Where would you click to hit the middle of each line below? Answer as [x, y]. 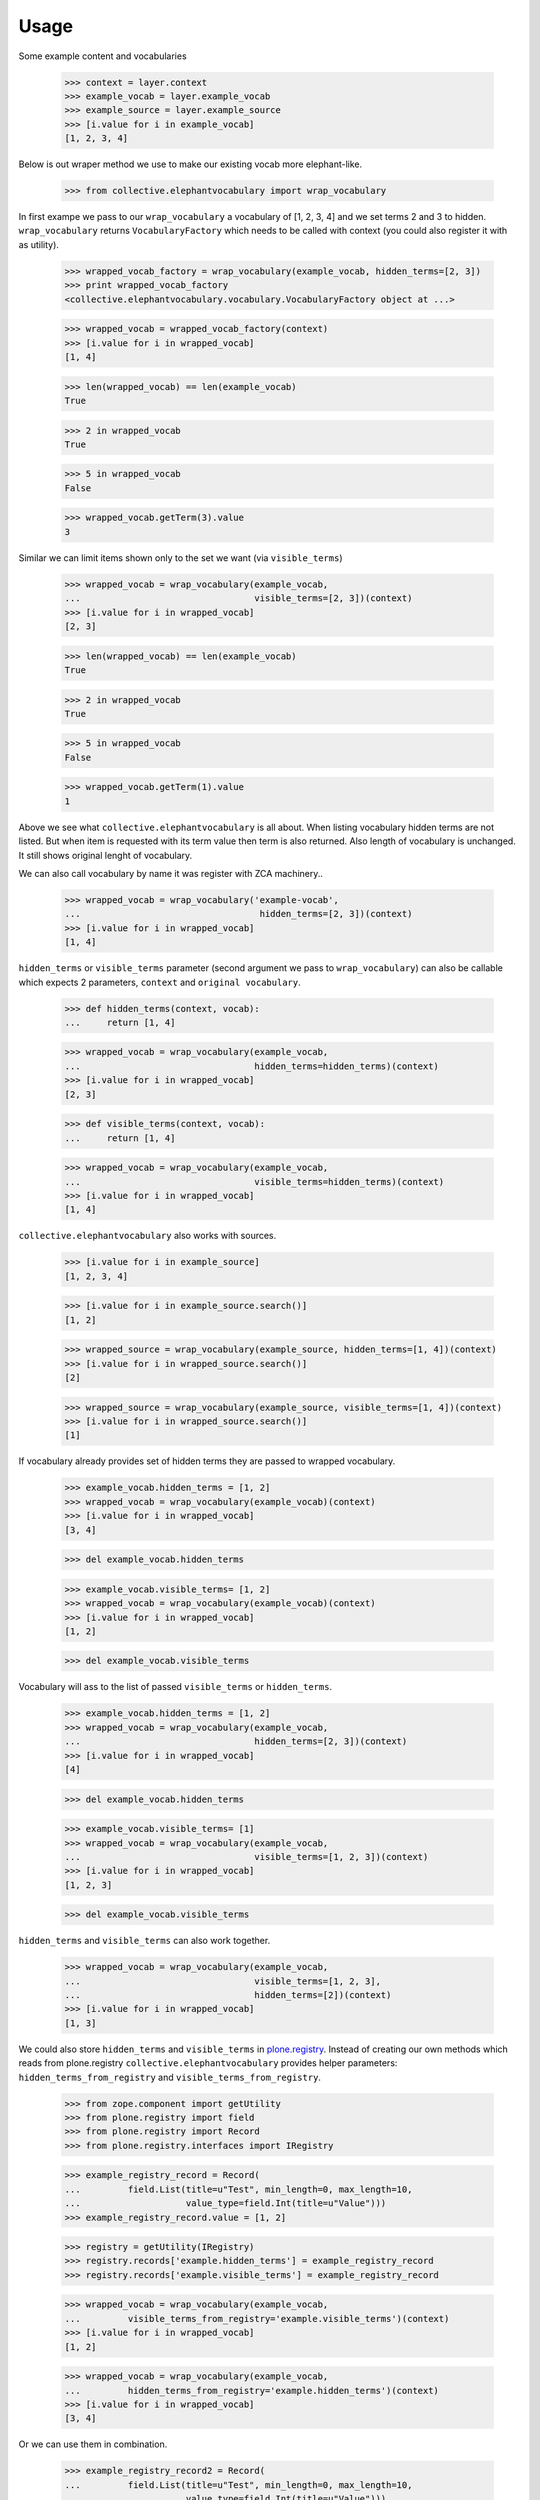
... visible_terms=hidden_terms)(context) [254, 1181]
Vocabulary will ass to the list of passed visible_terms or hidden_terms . [175, 1687]
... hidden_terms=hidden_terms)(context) [252, 1066]
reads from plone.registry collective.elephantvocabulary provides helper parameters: [208, 2063]
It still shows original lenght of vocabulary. [105, 855]
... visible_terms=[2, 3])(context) [238, 598]
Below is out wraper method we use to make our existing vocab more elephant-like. [190, 164]
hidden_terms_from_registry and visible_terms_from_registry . [170, 2077]
